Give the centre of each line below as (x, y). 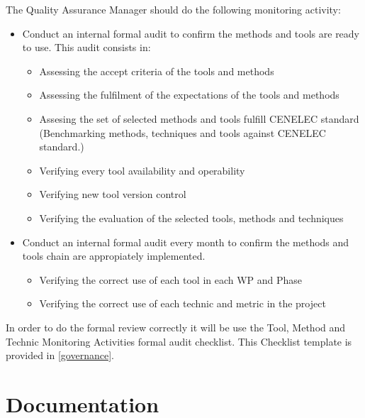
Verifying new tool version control (113, 194)
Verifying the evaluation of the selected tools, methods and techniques (191, 218)
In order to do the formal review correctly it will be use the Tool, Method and (176, 327)
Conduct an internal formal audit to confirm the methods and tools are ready (191, 33)
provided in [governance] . (60, 355)
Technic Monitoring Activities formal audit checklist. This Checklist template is (179, 341)
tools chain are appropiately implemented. (114, 256)
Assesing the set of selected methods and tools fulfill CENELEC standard (199, 118)
